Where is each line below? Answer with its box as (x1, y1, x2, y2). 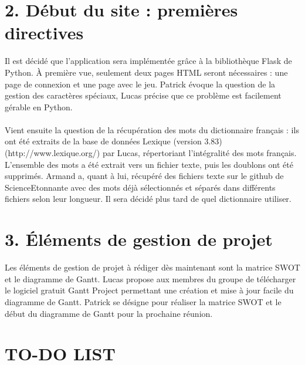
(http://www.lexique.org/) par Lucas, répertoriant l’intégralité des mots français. (5, 147, 297, 159)
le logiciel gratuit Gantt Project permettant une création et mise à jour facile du (5, 284, 294, 296)
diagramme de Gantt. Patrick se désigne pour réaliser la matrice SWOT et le (5, 295, 282, 307)
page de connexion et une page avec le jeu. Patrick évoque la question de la (5, 77, 276, 90)
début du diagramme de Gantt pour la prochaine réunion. (5, 307, 213, 319)
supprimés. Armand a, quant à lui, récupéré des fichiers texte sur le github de (5, 170, 284, 182)
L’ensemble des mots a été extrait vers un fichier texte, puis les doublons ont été (5, 158, 293, 170)
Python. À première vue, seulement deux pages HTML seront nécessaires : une (5, 66, 288, 78)
